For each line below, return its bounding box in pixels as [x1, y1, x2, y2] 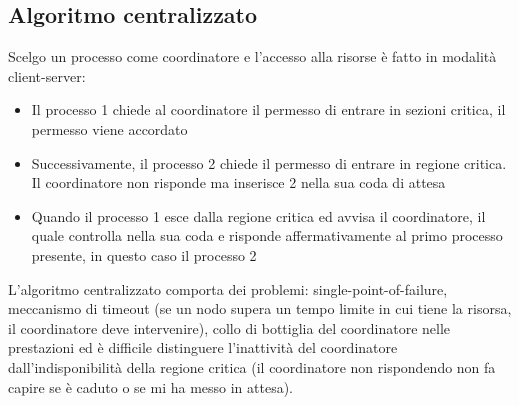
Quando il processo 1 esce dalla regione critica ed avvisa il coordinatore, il [31, 205, 486, 226]
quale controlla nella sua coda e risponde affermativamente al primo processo [31, 225, 503, 246]
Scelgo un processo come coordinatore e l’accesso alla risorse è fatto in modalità [8, 46, 497, 67]
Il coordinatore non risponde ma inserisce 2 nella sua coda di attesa [31, 172, 446, 193]
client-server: [8, 65, 86, 86]
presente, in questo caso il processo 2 [31, 244, 257, 265]
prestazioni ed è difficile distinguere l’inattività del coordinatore [8, 337, 398, 358]
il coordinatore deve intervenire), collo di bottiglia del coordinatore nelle [8, 317, 451, 338]
